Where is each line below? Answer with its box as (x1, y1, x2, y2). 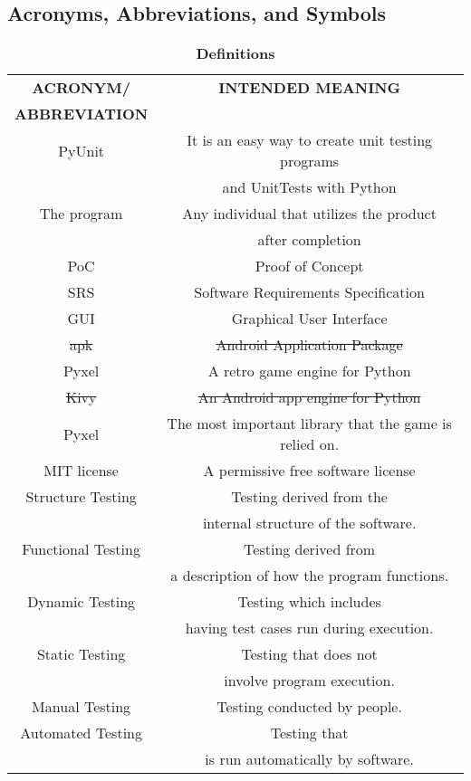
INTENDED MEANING (218, 77, 401, 99)
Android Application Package (216, 334, 403, 356)
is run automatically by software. (205, 748, 414, 770)
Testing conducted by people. (216, 696, 402, 718)
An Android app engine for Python (197, 386, 421, 408)
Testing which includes (237, 591, 381, 613)
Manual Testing (32, 696, 131, 718)
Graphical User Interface (231, 308, 388, 329)
